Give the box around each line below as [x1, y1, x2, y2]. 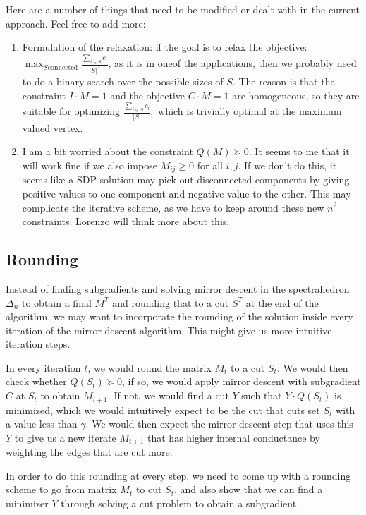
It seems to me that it [255, 144, 350, 159]
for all [197, 157, 223, 172]
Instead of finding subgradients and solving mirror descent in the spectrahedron [6, 281, 350, 296]
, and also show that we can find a [174, 482, 323, 497]
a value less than [6, 416, 78, 431]
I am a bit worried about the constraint [22, 144, 193, 159]
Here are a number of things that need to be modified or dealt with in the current [6, 2, 360, 16]
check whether [6, 374, 67, 389]
